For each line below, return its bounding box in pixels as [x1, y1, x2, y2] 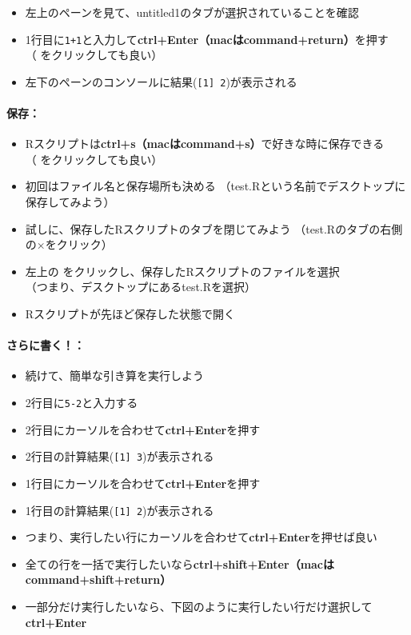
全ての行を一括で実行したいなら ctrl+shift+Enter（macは [25, 555, 335, 572]
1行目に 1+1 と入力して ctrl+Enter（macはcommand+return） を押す [25, 30, 389, 47]
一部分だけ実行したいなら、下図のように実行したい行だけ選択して [25, 597, 373, 614]
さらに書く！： [6, 337, 85, 353]
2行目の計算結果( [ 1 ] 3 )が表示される [25, 448, 214, 465]
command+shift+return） [25, 571, 172, 588]
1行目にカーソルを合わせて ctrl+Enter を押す [25, 474, 261, 491]
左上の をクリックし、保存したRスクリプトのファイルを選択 [25, 262, 340, 279]
